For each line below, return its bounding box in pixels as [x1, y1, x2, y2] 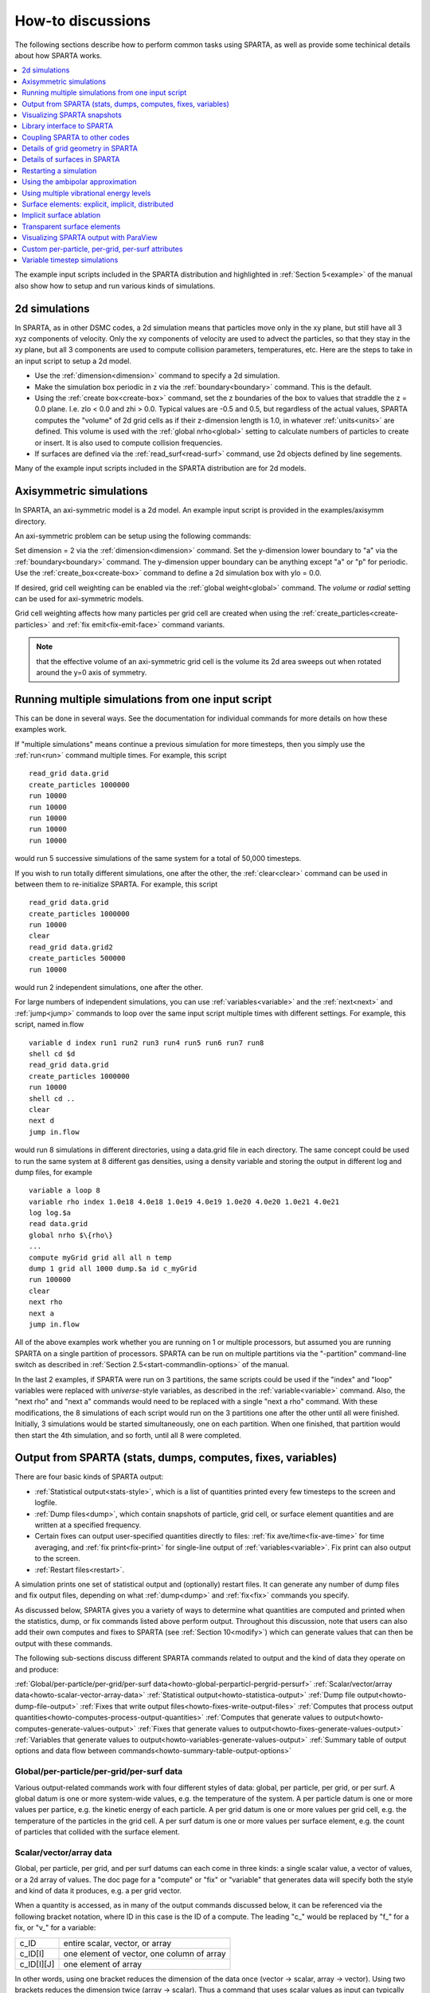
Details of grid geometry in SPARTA [21, 143, 139, 153]
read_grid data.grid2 [29, 942, 113, 952]
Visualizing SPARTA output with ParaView [21, 233, 158, 242]
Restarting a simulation [21, 166, 97, 175]
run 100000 [29, 1276, 72, 1284]
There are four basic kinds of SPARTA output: [14, 1472, 164, 1482]
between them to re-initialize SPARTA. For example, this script [14, 879, 218, 889]
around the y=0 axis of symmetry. [36, 667, 147, 677]
